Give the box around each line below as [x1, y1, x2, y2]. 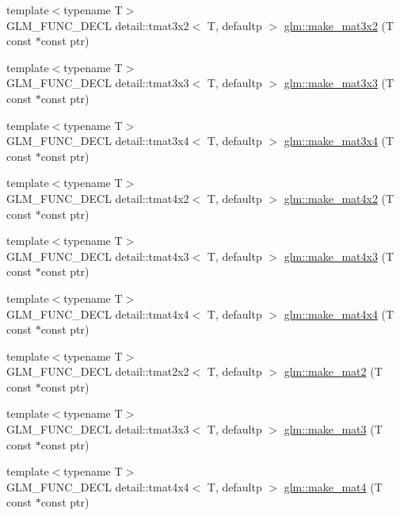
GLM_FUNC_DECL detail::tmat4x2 [6, 189, 189, 206]
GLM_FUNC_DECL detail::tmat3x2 [6, 17, 189, 33]
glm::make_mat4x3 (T [284, 247, 394, 264]
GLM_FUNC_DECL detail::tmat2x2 [6, 363, 189, 380]
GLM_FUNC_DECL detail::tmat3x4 [6, 132, 189, 149]
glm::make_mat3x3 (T [284, 75, 394, 91]
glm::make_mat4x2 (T [284, 189, 394, 206]
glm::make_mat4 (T [284, 478, 383, 495]
